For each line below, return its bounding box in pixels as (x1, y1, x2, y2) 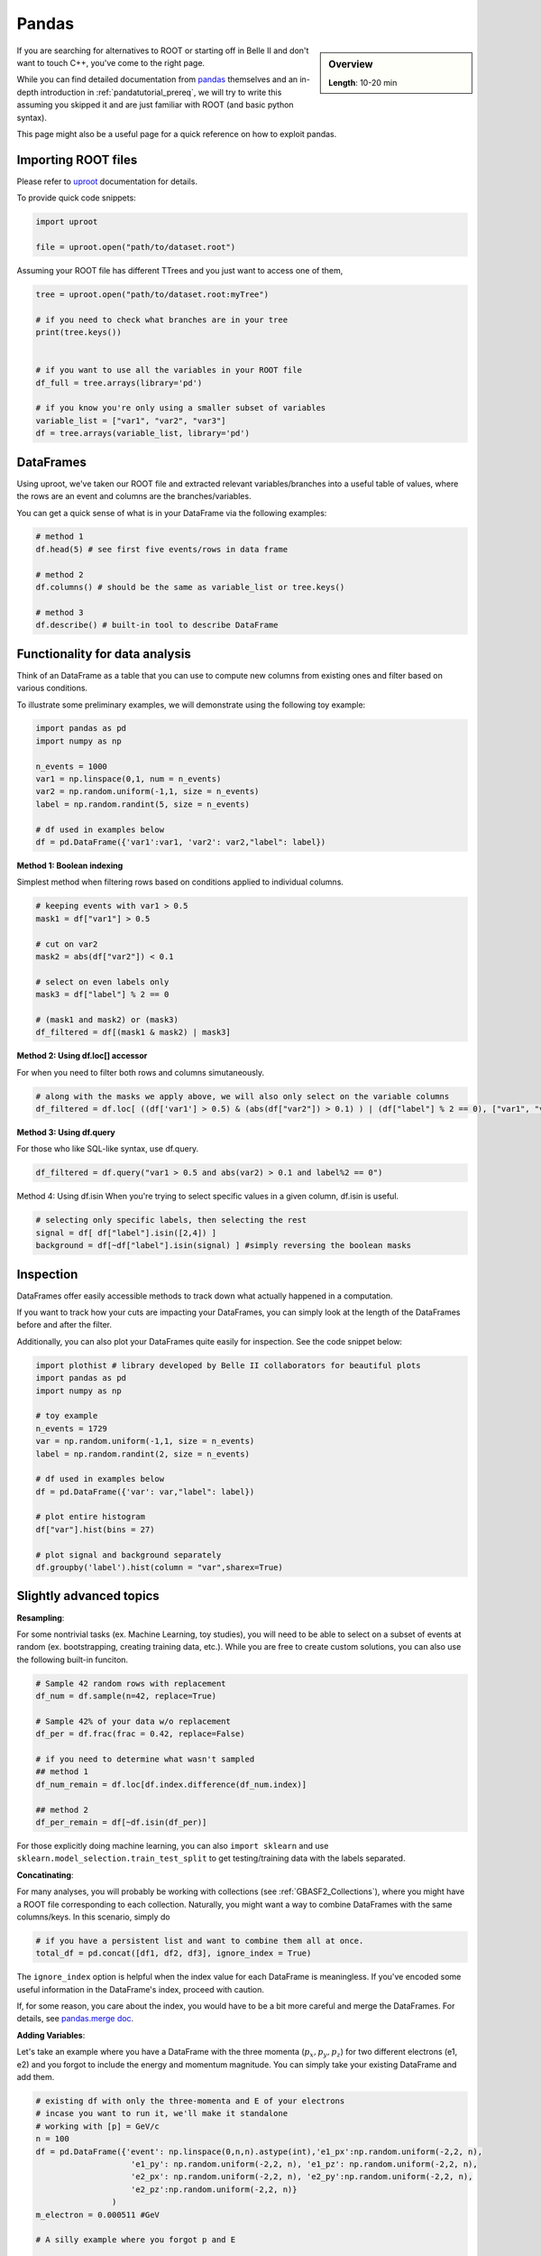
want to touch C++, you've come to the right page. (16, 57, 206, 68)
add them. (16, 2072, 55, 2083)
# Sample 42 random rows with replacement (35, 1678, 226, 1688)
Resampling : (16, 1612, 65, 1623)
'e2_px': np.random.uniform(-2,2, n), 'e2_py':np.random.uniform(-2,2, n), (131, 2171, 473, 2182)
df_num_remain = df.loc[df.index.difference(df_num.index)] (35, 1779, 307, 1789)
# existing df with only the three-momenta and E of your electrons (35, 2096, 345, 2106)
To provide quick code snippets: (16, 192, 137, 203)
